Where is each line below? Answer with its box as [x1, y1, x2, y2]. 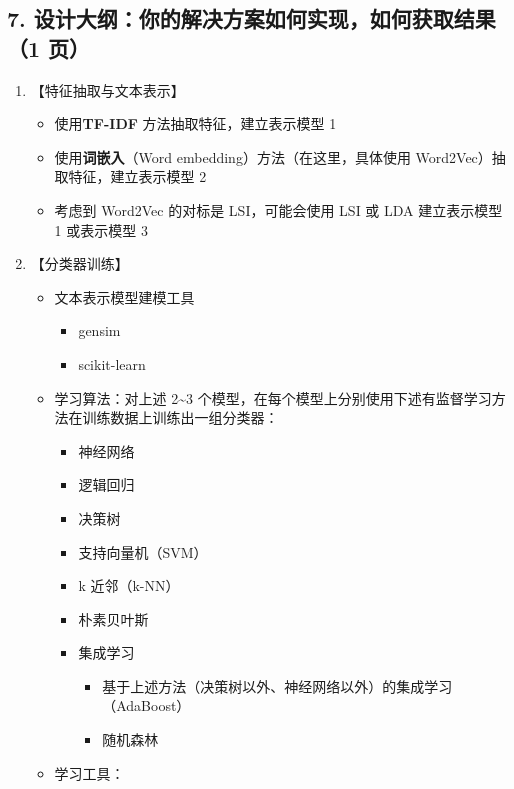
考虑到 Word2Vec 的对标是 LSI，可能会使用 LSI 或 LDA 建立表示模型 [54, 199, 503, 220]
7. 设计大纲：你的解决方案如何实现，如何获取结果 [7, 3, 496, 34]
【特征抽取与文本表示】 [30, 79, 185, 100]
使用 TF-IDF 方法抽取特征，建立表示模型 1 [54, 113, 337, 134]
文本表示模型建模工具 [54, 286, 195, 307]
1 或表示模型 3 [54, 219, 148, 240]
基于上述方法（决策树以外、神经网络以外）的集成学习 [102, 675, 453, 696]
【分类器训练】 [30, 253, 129, 274]
